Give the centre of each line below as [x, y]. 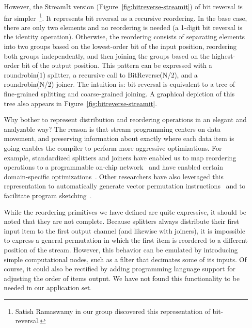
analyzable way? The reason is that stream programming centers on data [112, 129]
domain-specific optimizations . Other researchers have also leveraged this [114, 176]
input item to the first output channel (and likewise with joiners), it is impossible [125, 230]
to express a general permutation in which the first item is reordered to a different [126, 240]
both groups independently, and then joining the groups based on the [107, 55]
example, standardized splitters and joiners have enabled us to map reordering [120, 157]
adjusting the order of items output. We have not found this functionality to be [122, 278]
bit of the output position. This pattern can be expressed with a [117, 65]
